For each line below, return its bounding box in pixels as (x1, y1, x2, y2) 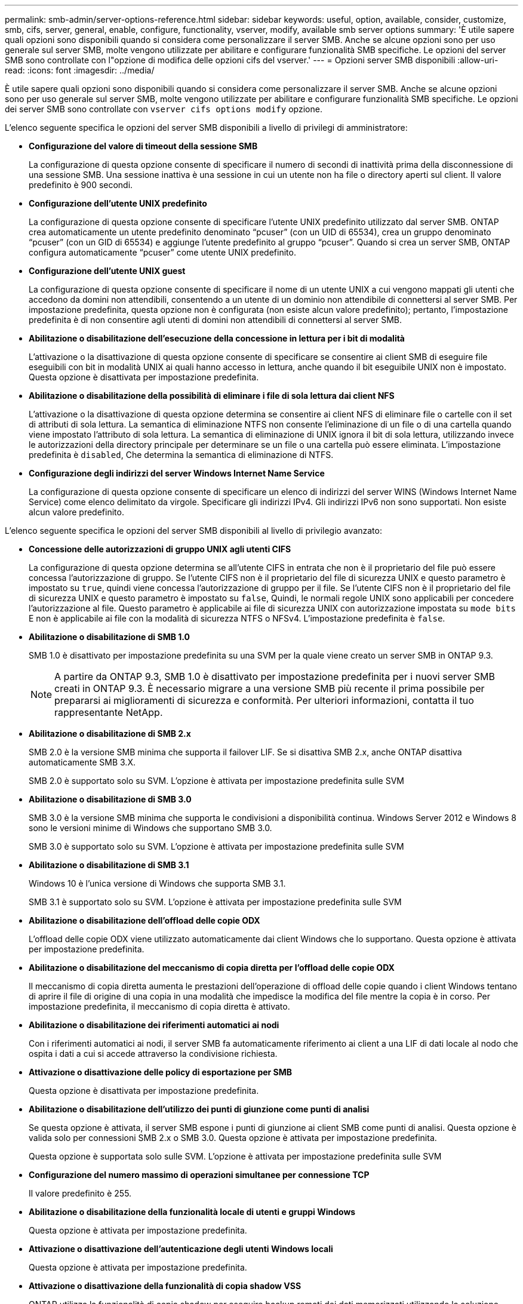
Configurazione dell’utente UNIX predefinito (29, 198, 207, 208)
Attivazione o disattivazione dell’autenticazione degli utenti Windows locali (29, 1244, 333, 1254)
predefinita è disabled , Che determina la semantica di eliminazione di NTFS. (29, 450, 334, 460)
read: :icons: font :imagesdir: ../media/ (5, 65, 155, 75)
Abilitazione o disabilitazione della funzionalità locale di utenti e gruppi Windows (29, 1207, 356, 1217)
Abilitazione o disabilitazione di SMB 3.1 (29, 860, 189, 870)
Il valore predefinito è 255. (29, 1188, 132, 1198)
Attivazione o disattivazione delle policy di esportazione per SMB (29, 1067, 293, 1077)
